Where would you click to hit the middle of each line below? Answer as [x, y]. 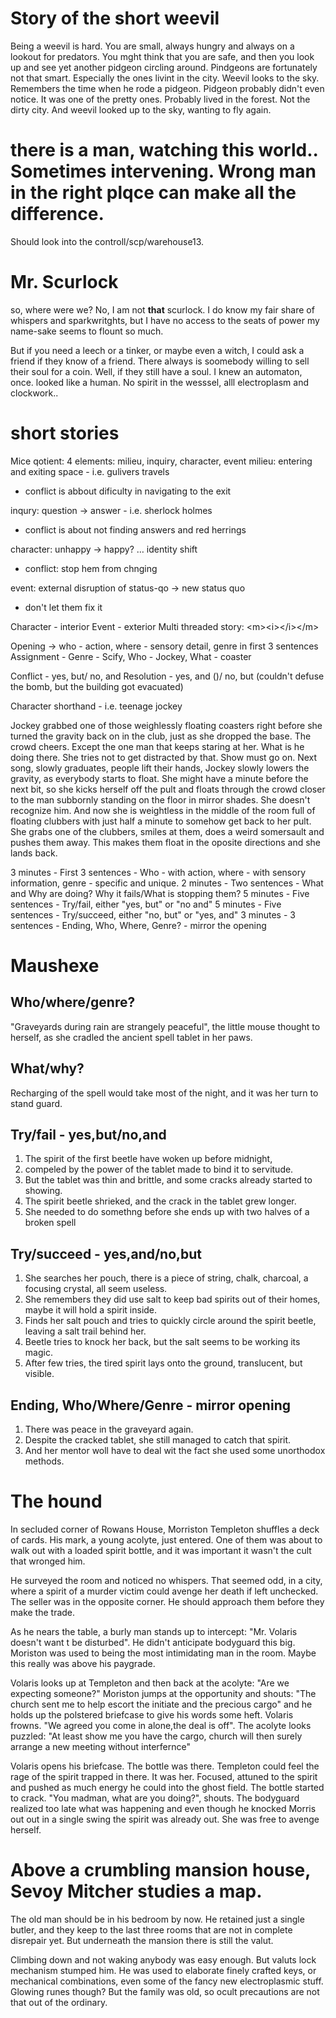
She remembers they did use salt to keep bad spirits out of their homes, [172, 1299]
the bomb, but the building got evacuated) [97, 686]
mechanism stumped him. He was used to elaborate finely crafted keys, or [163, 1970]
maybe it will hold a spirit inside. [91, 1310]
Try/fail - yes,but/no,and [88, 1134]
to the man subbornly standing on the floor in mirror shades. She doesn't [160, 799]
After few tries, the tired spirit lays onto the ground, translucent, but [163, 1363]
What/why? [47, 1068]
